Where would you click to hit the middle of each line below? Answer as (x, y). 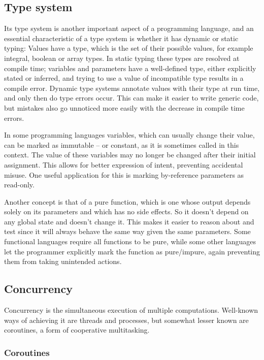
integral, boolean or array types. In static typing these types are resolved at (122, 58)
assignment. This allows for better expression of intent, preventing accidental (124, 164)
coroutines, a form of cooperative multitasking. (77, 330)
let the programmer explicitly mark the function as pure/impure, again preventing (132, 251)
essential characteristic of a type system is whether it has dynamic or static (121, 38)
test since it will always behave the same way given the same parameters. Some (127, 231)
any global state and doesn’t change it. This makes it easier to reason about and (129, 221)
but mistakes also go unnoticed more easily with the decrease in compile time (124, 107)
